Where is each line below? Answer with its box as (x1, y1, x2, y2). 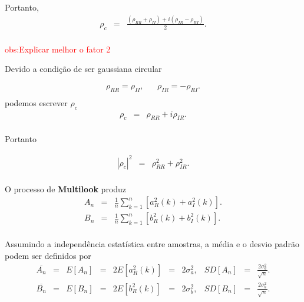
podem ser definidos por (5, 249, 91, 261)
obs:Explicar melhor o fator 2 (5, 42, 111, 55)
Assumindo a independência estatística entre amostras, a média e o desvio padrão (5, 238, 299, 250)
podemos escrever (5, 96, 68, 109)
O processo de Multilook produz (5, 182, 127, 195)
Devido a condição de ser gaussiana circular (5, 63, 162, 75)
